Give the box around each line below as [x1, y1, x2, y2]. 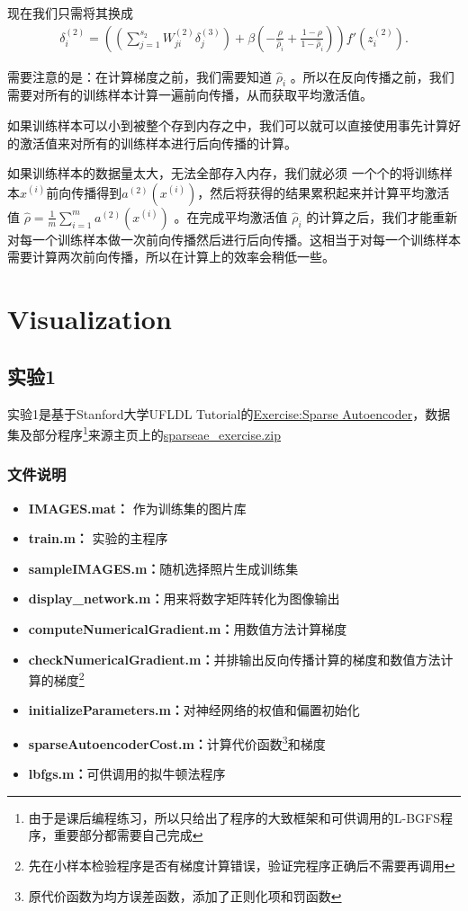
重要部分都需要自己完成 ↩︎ [53, 826, 203, 844]
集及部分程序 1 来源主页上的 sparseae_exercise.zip [7, 423, 282, 443]
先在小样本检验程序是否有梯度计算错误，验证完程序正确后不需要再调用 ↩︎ [28, 856, 455, 875]
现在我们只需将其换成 [7, 4, 133, 22]
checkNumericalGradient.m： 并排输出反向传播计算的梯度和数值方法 [28, 649, 441, 668]
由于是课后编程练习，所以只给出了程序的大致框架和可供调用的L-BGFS [28, 808, 441, 826]
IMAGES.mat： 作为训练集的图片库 [28, 498, 247, 517]
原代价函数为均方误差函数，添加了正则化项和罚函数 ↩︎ [28, 886, 342, 905]
